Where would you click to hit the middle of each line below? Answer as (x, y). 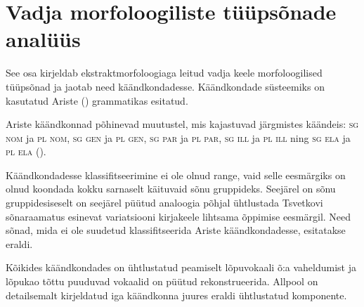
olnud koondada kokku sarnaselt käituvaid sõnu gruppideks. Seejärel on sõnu (171, 189)
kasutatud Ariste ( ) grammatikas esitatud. (97, 100)
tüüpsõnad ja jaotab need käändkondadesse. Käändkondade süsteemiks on (165, 86)
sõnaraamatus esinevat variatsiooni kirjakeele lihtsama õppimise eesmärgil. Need (178, 216)
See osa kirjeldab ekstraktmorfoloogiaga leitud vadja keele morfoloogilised (164, 73)
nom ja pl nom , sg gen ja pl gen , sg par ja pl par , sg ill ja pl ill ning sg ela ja (178, 137)
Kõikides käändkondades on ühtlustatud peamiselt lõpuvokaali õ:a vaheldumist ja (181, 267)
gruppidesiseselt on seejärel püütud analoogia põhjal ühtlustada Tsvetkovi (164, 203)
